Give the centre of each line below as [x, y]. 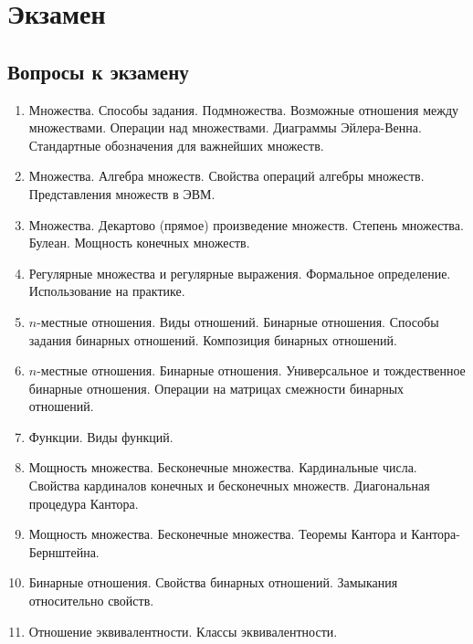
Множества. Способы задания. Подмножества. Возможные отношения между [244, 109]
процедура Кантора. [84, 503]
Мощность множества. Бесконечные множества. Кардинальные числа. [223, 467]
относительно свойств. [91, 601]
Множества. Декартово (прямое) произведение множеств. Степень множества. [246, 224]
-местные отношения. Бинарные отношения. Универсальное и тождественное [251, 370]
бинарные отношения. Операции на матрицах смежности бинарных [216, 388]
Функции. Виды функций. [101, 436]
